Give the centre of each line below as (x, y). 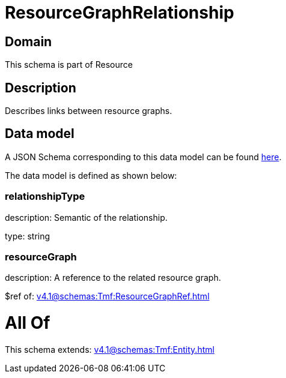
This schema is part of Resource (69, 65)
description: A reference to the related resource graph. (113, 278)
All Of (28, 323)
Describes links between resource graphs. (89, 111)
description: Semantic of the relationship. (86, 217)
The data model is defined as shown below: (91, 175)
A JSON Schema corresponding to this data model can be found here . (143, 157)
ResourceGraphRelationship (120, 13)
